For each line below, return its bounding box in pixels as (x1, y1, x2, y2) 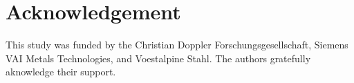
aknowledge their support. (6, 64, 116, 79)
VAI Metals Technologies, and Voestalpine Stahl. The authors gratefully (6, 50, 311, 65)
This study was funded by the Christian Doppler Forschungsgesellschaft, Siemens (6, 37, 348, 52)
